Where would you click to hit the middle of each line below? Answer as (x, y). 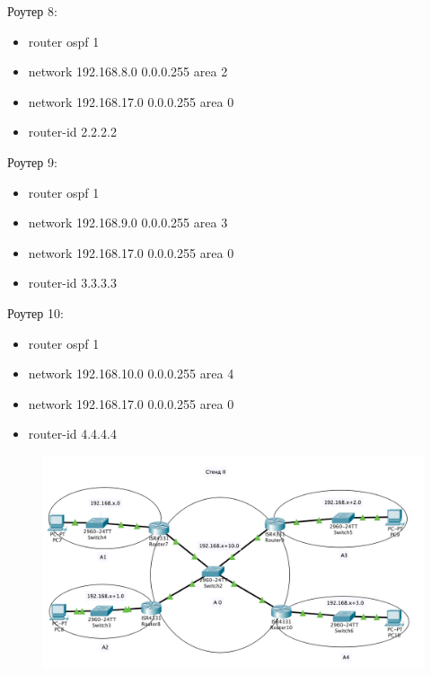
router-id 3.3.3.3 (72, 283)
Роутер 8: (32, 11)
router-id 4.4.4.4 (72, 434)
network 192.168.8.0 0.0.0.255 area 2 (128, 71)
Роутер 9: (32, 161)
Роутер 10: (35, 312)
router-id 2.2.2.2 (72, 132)
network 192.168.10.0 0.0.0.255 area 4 (131, 374)
